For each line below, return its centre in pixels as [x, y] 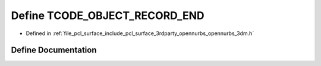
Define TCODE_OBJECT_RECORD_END [108, 15]
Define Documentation [54, 50]
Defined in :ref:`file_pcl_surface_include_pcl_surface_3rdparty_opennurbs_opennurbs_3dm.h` [140, 33]
